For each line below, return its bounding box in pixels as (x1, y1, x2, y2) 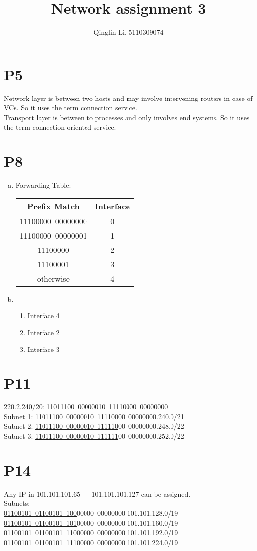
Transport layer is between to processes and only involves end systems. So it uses (4, 112, 250, 122)
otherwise (37, 272, 70, 284)
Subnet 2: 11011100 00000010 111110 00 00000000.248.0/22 (4, 421, 184, 431)
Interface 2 (27, 327, 60, 337)
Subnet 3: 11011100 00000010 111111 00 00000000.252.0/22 (4, 431, 184, 441)
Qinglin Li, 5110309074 (93, 27, 164, 37)
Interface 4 (27, 310, 60, 321)
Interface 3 (27, 344, 60, 354)
